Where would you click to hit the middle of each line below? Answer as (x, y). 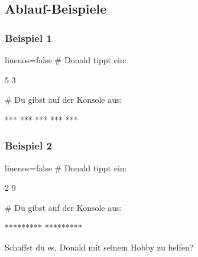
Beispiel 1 (28, 38)
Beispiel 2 (28, 146)
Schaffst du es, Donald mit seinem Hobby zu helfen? (99, 247)
